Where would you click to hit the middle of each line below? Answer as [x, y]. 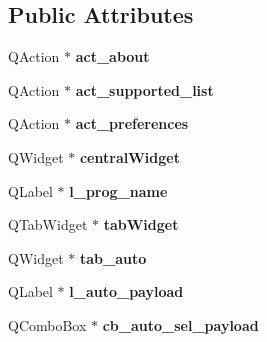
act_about [112, 56]
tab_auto [113, 257]
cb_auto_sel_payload [180, 324]
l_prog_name [118, 190]
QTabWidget [48, 224]
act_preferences [132, 123]
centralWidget [129, 156]
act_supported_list [144, 89]
